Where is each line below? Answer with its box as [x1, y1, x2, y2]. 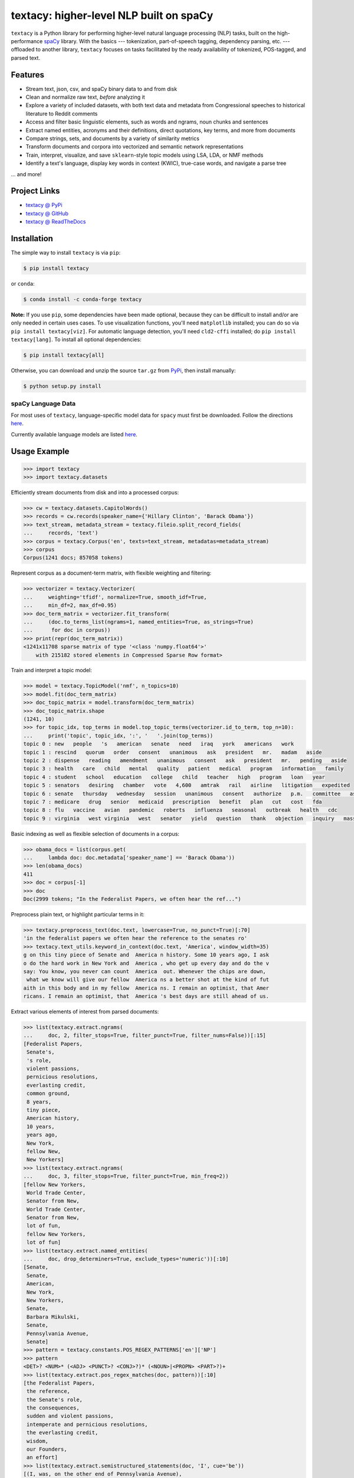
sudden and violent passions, [27, 1413, 114, 1419]
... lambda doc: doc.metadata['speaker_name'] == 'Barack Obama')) [23, 854, 235, 861]
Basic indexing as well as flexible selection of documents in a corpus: [11, 830, 180, 837]
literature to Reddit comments [25, 110, 98, 117]
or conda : [11, 280, 35, 287]
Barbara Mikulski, [27, 1313, 80, 1320]
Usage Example [11, 446, 70, 456]
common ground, [27, 1090, 71, 1097]
